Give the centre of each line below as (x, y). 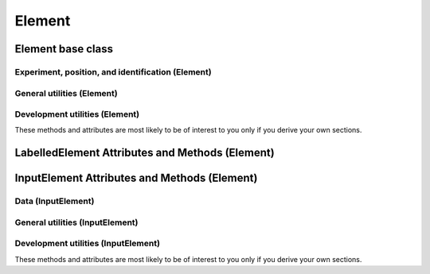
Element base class (64, 49)
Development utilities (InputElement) (88, 244)
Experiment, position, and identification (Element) (113, 71)
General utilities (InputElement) (76, 222)
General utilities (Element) (66, 93)
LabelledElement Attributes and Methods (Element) (145, 153)
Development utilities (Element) (77, 114)
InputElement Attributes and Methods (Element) (136, 178)
